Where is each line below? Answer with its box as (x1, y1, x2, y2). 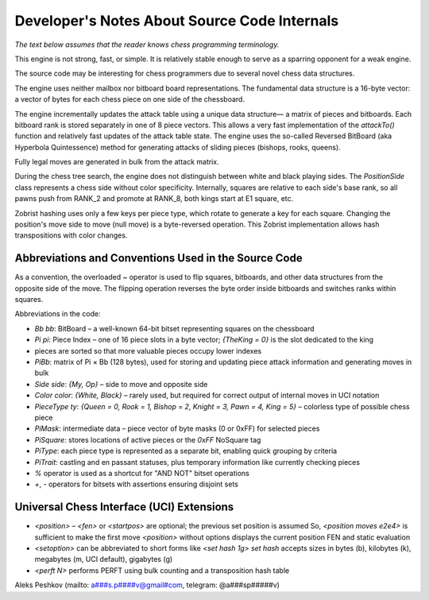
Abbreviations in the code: (14, 309, 101, 319)
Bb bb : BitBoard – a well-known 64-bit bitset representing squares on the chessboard (34, 323, 315, 333)
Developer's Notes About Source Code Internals (14, 12, 339, 29)
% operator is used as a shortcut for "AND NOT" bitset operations (34, 468, 249, 478)
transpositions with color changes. (14, 230, 128, 240)
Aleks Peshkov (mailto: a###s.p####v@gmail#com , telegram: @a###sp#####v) (14, 580, 280, 590)
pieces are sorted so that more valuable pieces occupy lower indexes (34, 346, 262, 355)
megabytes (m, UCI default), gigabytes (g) (34, 555, 173, 564)
